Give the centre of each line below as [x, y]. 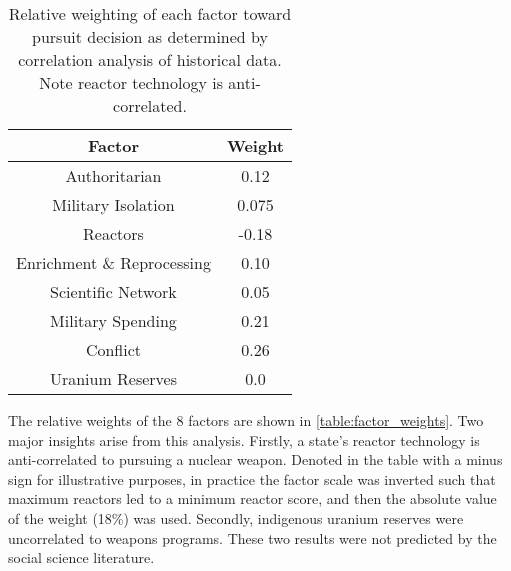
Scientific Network [113, 291]
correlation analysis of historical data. [150, 59]
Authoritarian [113, 175]
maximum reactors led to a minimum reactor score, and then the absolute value [252, 498]
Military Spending [113, 320]
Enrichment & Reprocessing [113, 262]
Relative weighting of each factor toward [150, 13]
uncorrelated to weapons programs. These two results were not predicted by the [252, 537]
